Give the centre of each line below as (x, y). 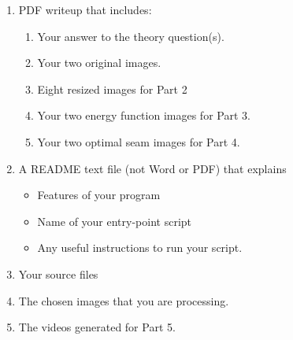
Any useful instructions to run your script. (140, 248)
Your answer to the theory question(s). (131, 36)
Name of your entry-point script (115, 221)
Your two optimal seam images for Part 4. (139, 141)
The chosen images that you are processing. (124, 300)
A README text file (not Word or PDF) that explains (152, 168)
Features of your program (99, 195)
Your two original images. (99, 63)
